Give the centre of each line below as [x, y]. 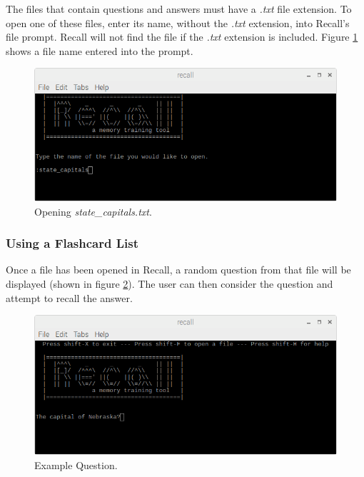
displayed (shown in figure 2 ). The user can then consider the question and [170, 284]
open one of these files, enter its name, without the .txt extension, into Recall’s [178, 22]
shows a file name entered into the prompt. [100, 50]
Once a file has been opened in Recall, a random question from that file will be [178, 270]
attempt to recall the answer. [69, 297]
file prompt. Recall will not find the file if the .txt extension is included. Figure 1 [182, 37]
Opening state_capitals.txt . [93, 211]
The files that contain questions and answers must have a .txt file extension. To [179, 9]
